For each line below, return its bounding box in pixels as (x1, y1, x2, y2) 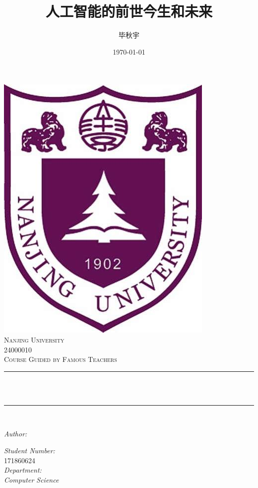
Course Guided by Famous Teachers (4, 354, 117, 364)
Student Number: (4, 445, 55, 456)
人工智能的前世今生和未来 (45, 1, 212, 21)
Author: (4, 428, 27, 439)
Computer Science (4, 474, 59, 485)
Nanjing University (4, 334, 64, 345)
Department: (4, 465, 42, 475)
